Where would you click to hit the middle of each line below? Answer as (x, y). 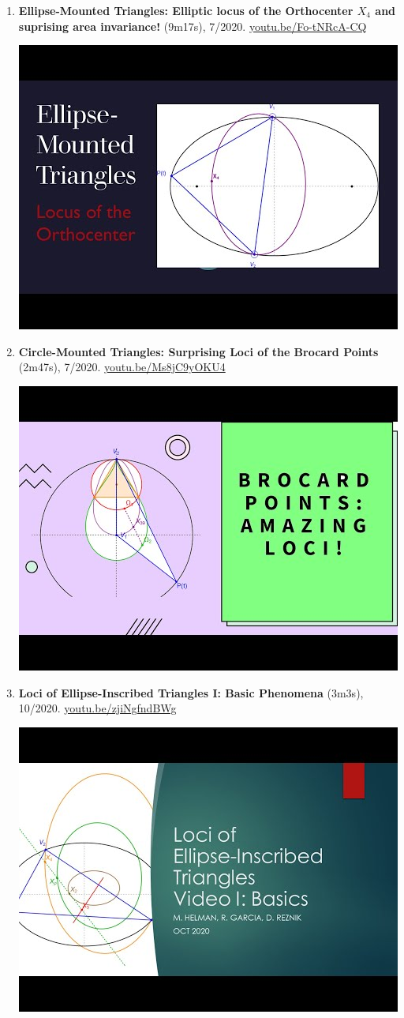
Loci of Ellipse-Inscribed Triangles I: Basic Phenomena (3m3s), (191, 692)
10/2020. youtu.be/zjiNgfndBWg (97, 708)
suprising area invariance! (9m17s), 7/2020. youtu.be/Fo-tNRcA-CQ (193, 26)
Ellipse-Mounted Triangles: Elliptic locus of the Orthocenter (186, 10)
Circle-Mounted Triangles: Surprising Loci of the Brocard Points (198, 351)
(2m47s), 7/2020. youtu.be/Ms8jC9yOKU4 (122, 367)
